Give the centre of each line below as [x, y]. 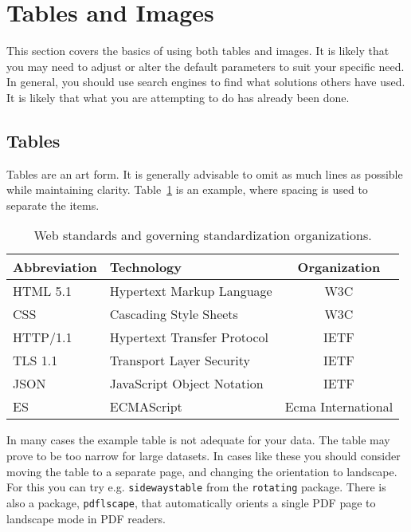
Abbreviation [55, 267]
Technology [146, 267]
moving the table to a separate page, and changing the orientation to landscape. [202, 471]
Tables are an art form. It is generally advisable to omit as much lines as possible [205, 173]
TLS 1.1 [35, 361]
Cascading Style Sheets [174, 314]
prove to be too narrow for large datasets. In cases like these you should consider [204, 456]
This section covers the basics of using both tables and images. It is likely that [198, 51]
